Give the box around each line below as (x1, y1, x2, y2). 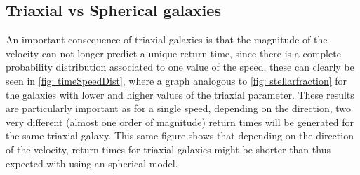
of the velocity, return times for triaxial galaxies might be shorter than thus (6, 141, 331, 156)
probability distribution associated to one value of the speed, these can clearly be (6, 59, 354, 74)
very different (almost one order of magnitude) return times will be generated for (6, 114, 354, 129)
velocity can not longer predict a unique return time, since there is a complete (6, 45, 341, 60)
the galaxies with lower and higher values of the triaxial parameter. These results (6, 87, 354, 101)
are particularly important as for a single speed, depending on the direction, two (6, 101, 352, 115)
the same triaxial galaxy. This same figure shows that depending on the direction (6, 128, 354, 143)
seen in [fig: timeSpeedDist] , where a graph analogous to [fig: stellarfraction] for (6, 73, 347, 87)
